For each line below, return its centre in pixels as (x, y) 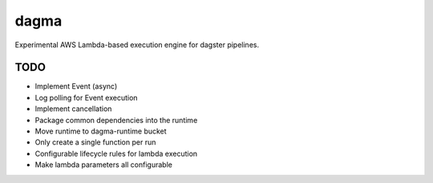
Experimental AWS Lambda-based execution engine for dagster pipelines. (137, 45)
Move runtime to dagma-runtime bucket (101, 131)
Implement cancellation (73, 109)
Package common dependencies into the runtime (116, 120)
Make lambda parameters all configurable (103, 165)
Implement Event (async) (76, 86)
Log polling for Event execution (86, 97)
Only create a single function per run (95, 142)
